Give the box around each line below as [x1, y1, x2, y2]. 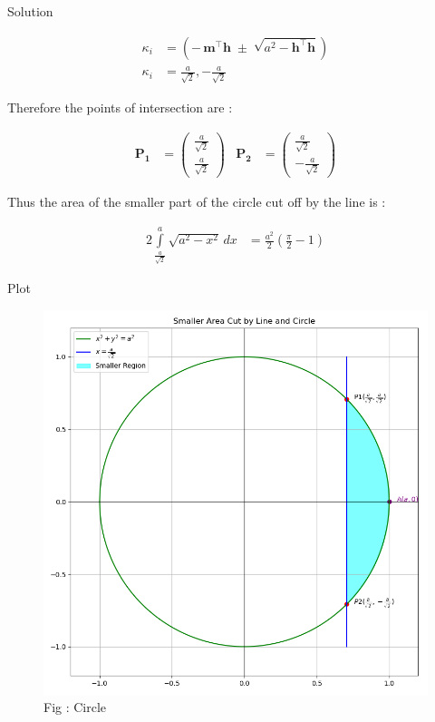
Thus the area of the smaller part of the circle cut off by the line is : [7, 192, 386, 211]
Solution [7, 2, 53, 20]
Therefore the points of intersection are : [7, 97, 233, 116]
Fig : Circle [43, 698, 107, 717]
